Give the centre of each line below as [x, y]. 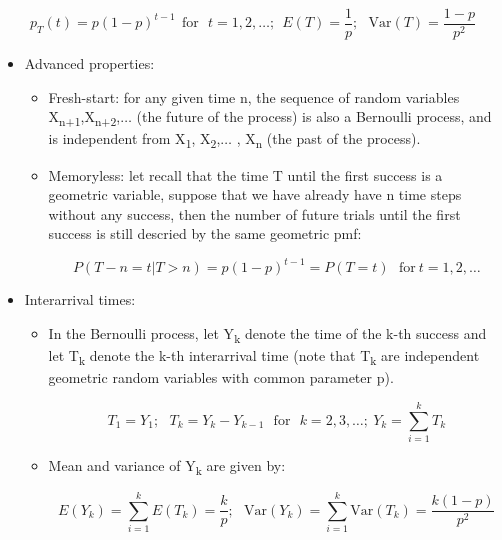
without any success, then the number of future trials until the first [254, 213]
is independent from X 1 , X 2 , [134, 140]
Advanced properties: [89, 63]
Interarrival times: [80, 299]
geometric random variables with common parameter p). [221, 377]
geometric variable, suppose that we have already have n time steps [255, 194]
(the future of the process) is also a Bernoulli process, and [314, 116]
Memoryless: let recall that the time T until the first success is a [245, 174]
